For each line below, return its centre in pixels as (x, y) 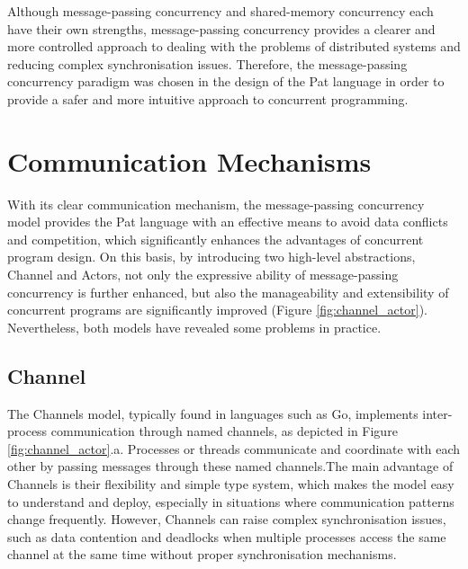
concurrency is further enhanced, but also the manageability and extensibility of (228, 292)
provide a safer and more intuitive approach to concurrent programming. (208, 98)
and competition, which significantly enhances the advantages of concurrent (216, 239)
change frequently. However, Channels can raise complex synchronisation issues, (227, 519)
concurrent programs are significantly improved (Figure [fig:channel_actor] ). (218, 310)
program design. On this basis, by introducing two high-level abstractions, (211, 257)
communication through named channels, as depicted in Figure (224, 431)
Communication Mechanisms (189, 160)
